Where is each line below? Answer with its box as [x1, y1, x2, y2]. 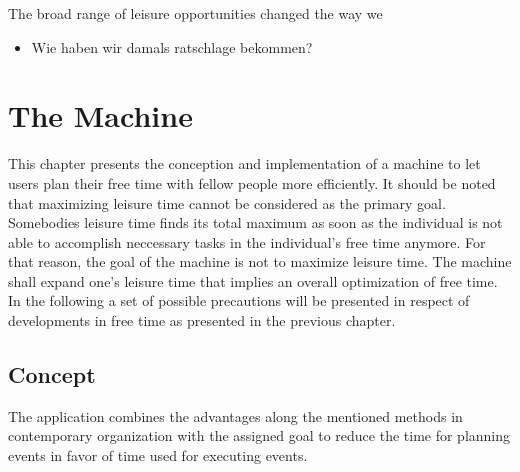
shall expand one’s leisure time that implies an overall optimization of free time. [8, 270, 498, 291]
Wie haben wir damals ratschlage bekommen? [31, 36, 313, 57]
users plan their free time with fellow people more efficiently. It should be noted [8, 172, 496, 193]
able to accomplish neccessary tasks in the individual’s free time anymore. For [8, 231, 486, 252]
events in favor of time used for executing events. [8, 445, 308, 466]
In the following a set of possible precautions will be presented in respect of [8, 290, 470, 311]
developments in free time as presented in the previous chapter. [8, 310, 396, 331]
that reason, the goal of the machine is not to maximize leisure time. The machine [8, 251, 512, 272]
